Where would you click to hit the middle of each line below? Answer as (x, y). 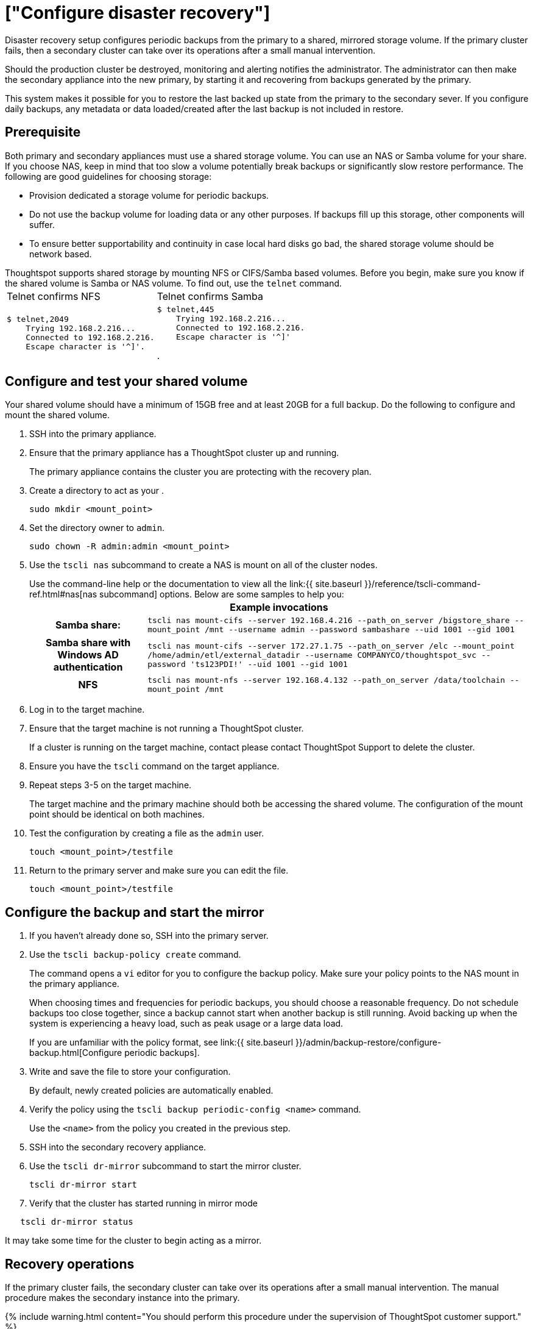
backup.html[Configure (76, 1053)
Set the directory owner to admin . (97, 528)
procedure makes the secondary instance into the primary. (122, 1298)
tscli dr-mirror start (83, 1185)
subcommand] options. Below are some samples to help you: (222, 594)
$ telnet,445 (185, 309)
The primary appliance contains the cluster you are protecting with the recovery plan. (200, 472)
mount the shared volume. (58, 415)
